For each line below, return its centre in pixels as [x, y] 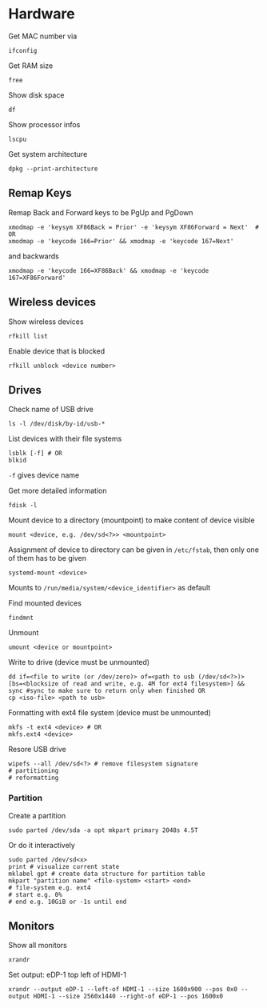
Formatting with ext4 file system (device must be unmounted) [110, 713]
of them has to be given [47, 558]
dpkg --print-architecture [53, 169]
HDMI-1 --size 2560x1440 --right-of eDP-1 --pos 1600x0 [128, 997]
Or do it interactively [42, 845]
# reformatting [34, 778]
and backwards [34, 256]
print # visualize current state [64, 866]
